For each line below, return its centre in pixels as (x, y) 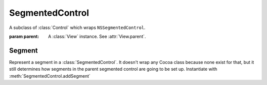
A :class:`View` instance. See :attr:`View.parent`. (97, 36)
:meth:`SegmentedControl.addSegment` (50, 76)
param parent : (24, 36)
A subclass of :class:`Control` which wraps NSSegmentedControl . (77, 28)
